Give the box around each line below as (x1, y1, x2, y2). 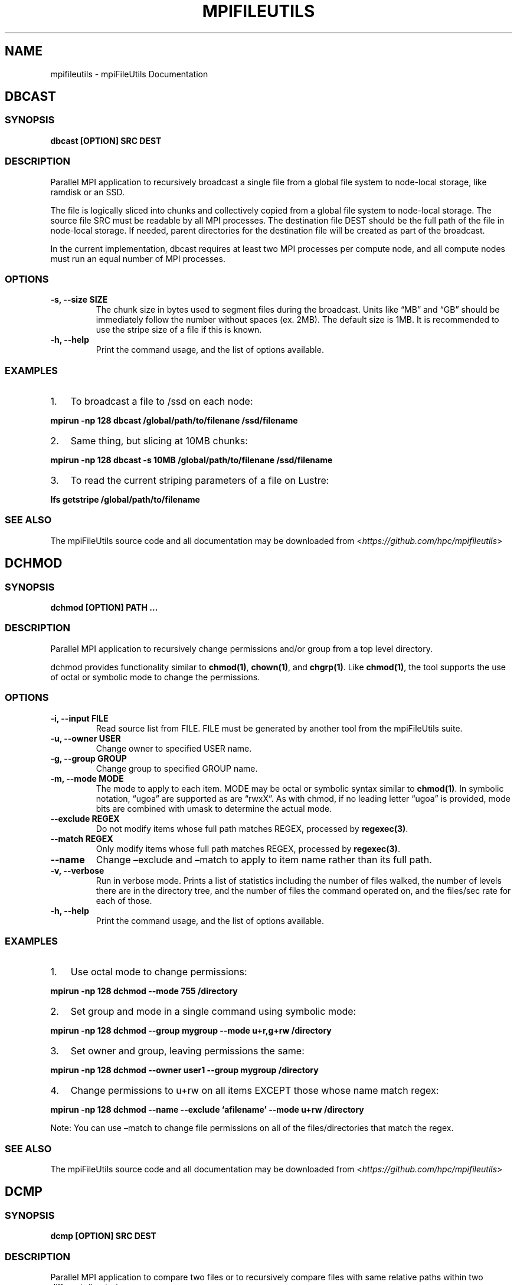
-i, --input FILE (50, 713, 109, 723)
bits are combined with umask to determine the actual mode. (96, 803, 332, 814)
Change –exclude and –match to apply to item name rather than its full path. (96, 853, 432, 866)
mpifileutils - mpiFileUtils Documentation (50, 68, 208, 79)
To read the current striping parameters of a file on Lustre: (70, 474, 329, 487)
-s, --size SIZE (50, 294, 108, 305)
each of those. (96, 895, 152, 906)
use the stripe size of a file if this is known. (96, 324, 262, 335)
